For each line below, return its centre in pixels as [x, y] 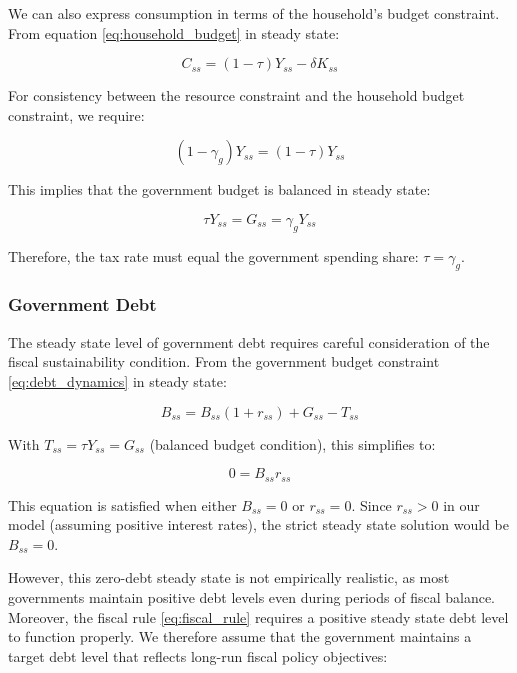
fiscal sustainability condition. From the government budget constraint [224, 361]
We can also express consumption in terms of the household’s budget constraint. [254, 13]
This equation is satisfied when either [122, 504]
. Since [371, 504]
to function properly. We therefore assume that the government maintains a [240, 636]
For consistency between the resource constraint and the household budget [236, 95]
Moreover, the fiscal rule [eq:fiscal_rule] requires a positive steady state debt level [258, 616]
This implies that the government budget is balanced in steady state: [219, 189]
